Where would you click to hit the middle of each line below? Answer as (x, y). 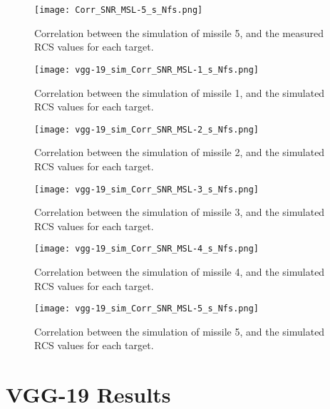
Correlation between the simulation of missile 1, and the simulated (180, 92)
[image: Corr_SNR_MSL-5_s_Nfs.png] (119, 10)
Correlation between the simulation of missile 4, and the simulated (180, 272)
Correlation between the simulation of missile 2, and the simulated (180, 152)
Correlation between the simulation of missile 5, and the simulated (180, 331)
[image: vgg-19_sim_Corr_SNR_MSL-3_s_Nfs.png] (146, 189)
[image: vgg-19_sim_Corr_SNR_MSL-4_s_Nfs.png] (146, 249)
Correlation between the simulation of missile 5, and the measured (179, 32)
